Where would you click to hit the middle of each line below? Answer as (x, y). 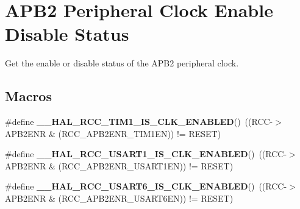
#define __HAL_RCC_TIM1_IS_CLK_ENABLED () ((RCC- (139, 122)
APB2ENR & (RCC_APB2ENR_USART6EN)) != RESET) (119, 198)
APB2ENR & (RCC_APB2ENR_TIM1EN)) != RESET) (113, 133)
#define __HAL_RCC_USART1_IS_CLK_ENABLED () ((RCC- (146, 154)
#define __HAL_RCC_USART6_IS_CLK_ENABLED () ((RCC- (146, 186)
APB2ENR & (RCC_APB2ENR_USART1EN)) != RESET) (119, 165)
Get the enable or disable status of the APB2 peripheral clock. (122, 63)
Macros (28, 96)
